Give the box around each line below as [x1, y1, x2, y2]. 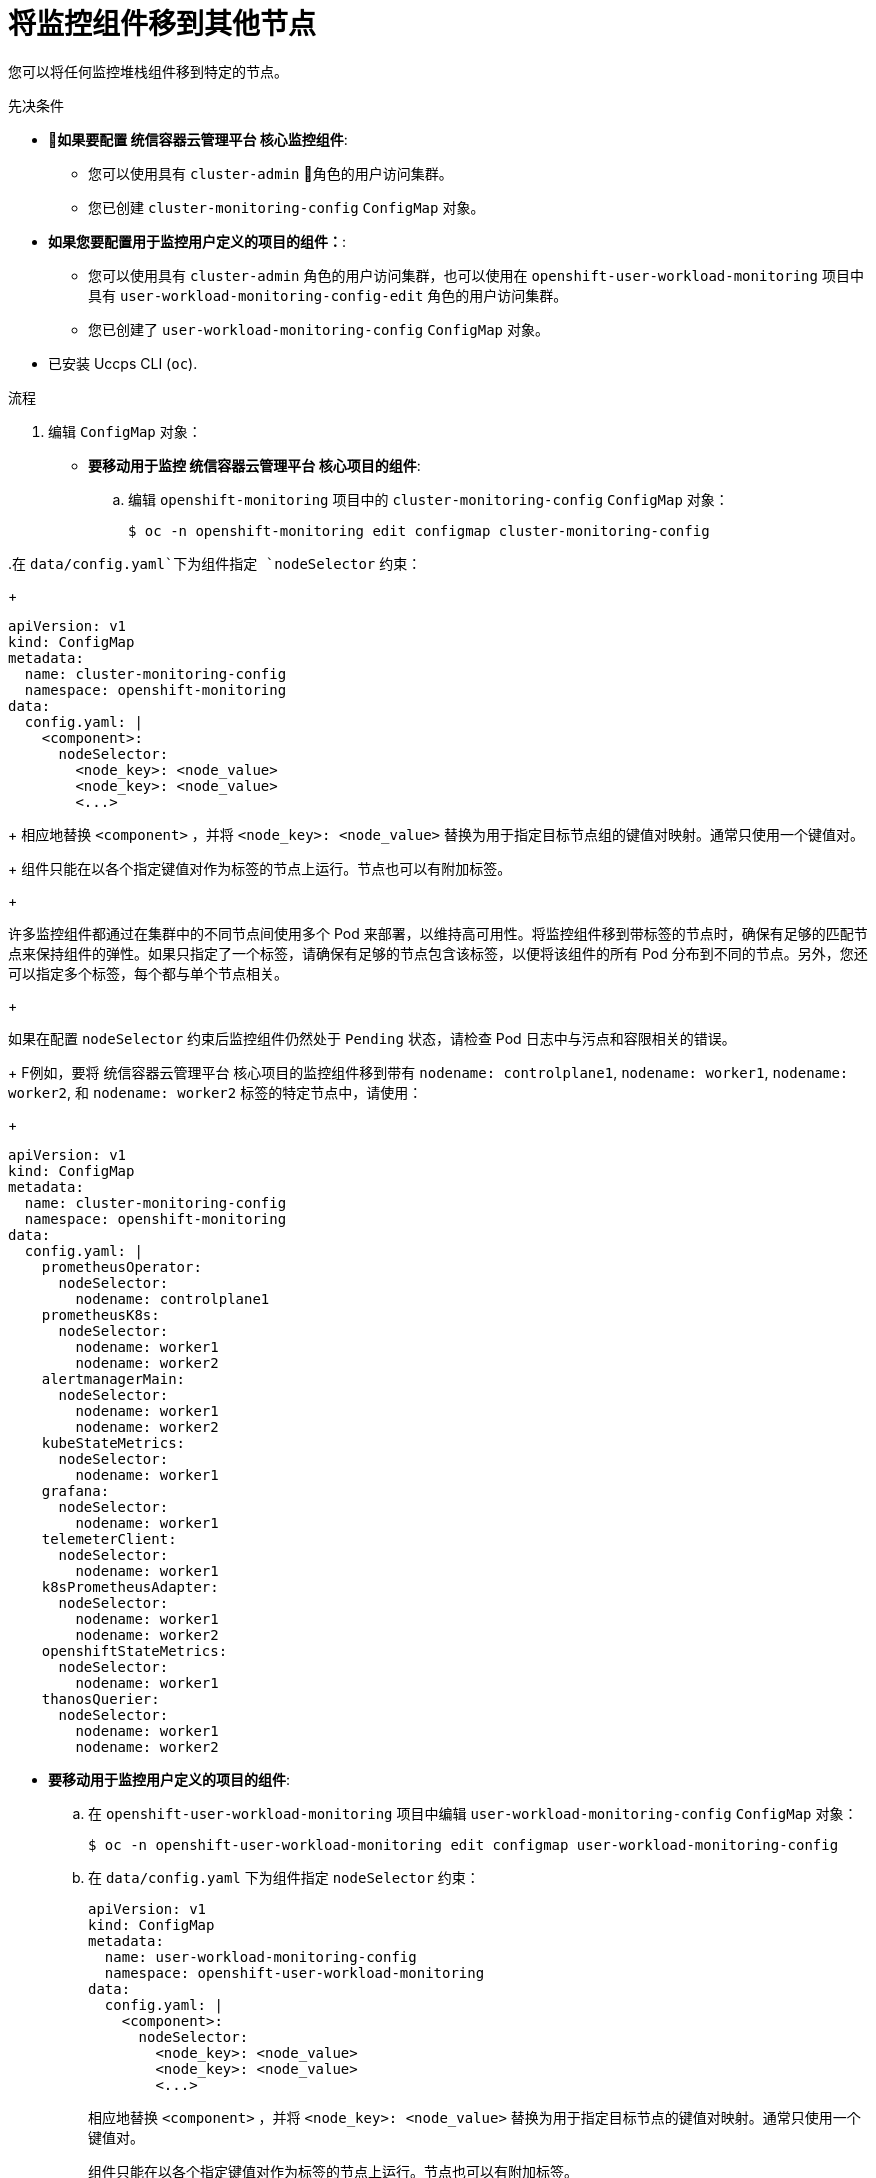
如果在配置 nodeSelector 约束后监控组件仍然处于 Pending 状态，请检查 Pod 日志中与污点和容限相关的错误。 [8, 1029, 736, 1047]
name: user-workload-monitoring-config [104, 1948, 417, 1965]
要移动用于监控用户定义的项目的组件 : [48, 1770, 291, 1788]
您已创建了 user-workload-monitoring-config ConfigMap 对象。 [88, 320, 549, 338]
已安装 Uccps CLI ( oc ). [48, 354, 198, 372]
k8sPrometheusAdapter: [41, 1578, 219, 1595]
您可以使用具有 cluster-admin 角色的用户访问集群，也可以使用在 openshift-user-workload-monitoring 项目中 [88, 266, 864, 284]
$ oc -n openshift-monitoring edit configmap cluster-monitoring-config [128, 522, 710, 539]
